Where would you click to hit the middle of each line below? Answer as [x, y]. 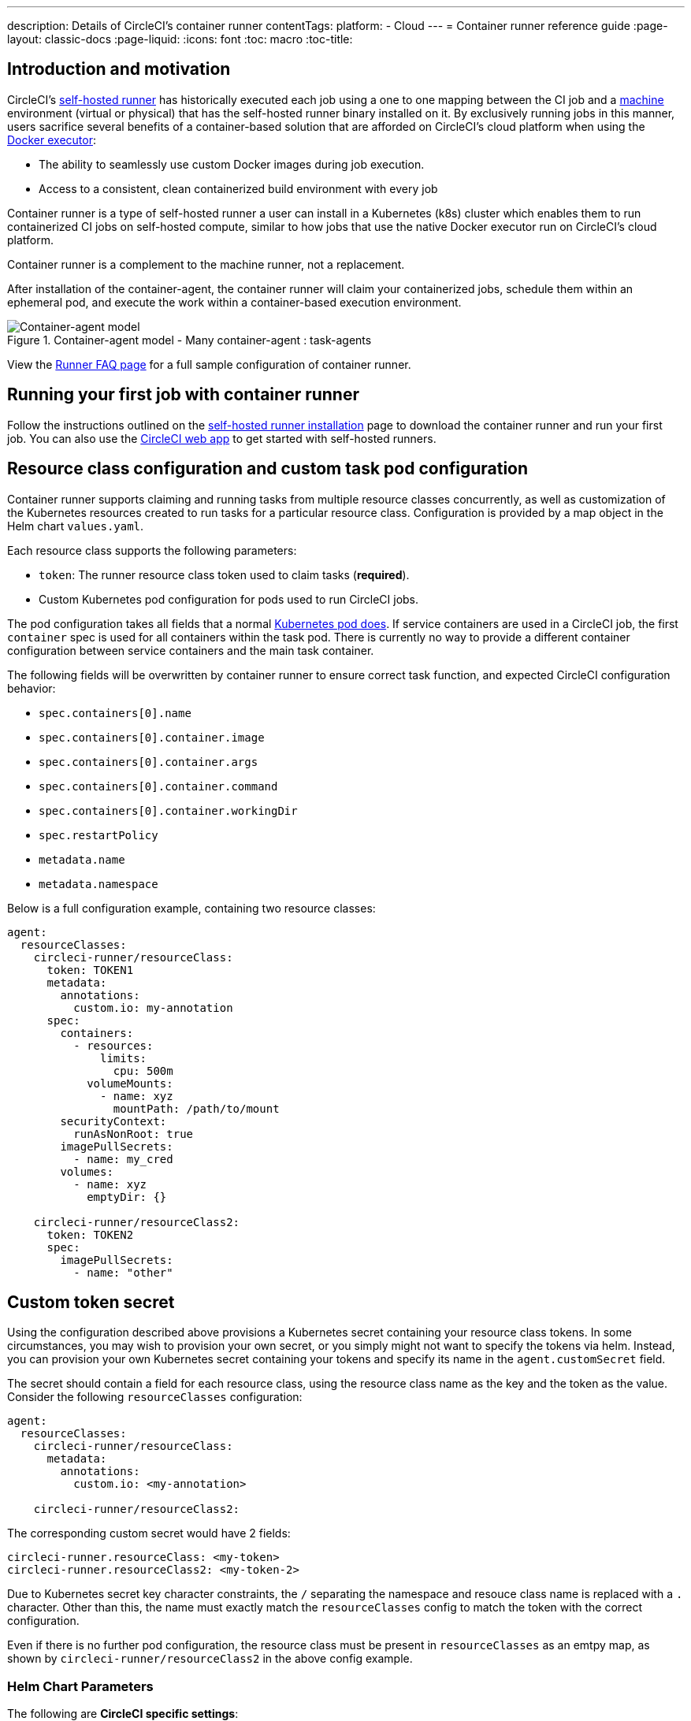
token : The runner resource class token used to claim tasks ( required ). [224, 574]
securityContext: [113, 1121]
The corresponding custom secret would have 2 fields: [149, 1533]
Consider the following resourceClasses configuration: [155, 1397]
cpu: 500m [143, 1071]
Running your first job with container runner [183, 395]
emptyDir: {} [127, 1197]
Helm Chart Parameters [80, 1686]
